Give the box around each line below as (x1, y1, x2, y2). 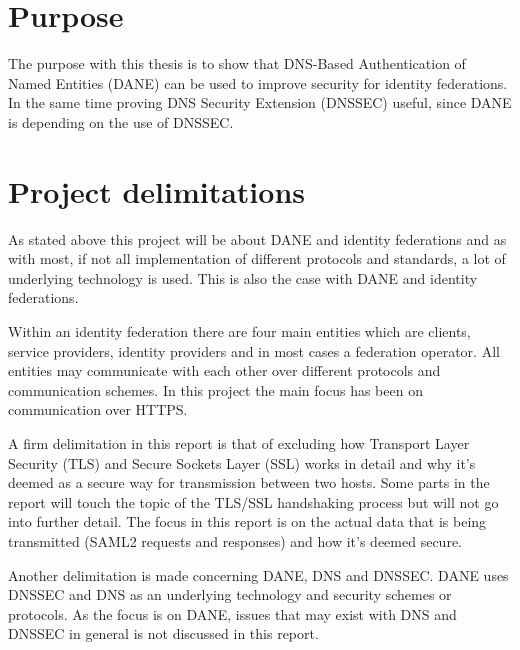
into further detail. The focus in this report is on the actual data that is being (8, 511, 487, 532)
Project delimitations (8, 170, 305, 211)
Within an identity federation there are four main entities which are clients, (8, 321, 471, 341)
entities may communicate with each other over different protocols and (8, 360, 441, 381)
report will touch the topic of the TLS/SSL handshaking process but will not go (8, 491, 499, 512)
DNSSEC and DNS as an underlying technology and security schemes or (8, 584, 452, 605)
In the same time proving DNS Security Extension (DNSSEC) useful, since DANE (8, 92, 512, 113)
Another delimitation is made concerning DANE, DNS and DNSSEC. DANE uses (8, 564, 509, 585)
